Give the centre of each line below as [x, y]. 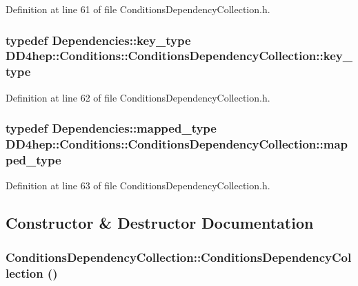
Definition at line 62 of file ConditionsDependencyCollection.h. [138, 97]
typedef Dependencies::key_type [98, 40]
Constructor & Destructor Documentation [160, 223]
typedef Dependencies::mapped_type [111, 128]
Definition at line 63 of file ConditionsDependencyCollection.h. [138, 185]
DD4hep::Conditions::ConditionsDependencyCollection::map [177, 144]
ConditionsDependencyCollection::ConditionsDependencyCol [179, 257]
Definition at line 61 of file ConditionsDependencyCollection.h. [138, 9]
